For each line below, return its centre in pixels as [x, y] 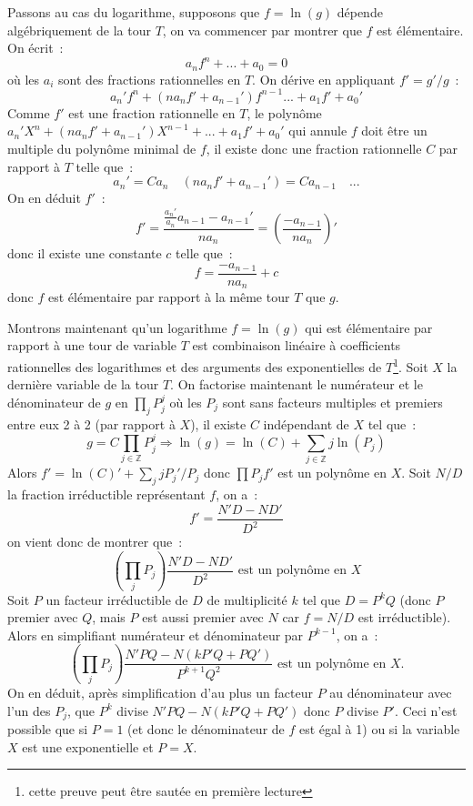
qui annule [318, 131]
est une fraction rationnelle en [152, 112]
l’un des [29, 710]
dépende [360, 12]
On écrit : [35, 48]
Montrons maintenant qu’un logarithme [117, 327]
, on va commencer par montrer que [262, 30]
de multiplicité [247, 599]
